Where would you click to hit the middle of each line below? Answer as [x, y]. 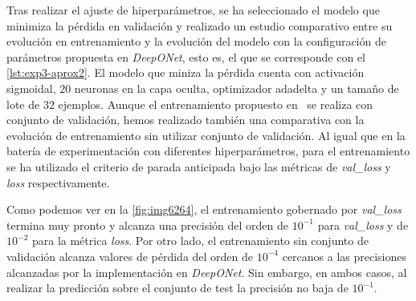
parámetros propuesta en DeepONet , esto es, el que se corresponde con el [186, 56]
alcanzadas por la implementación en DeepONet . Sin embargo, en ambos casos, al [207, 272]
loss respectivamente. [58, 182]
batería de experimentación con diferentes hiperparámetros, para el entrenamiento [208, 151]
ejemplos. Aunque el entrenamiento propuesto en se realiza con [216, 104]
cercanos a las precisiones [345, 256]
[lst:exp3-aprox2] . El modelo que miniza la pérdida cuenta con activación [186, 72]
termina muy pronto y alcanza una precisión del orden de [148, 225]
